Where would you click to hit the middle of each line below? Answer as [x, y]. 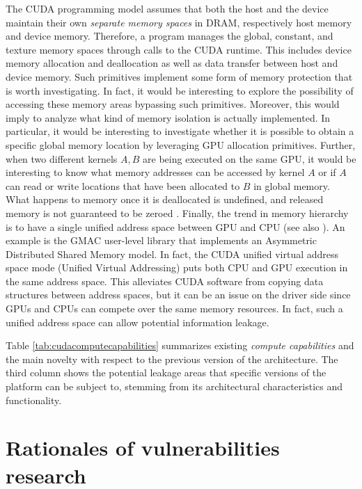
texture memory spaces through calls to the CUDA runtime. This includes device [179, 49]
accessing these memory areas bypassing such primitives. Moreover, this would [173, 104]
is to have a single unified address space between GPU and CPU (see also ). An [175, 226]
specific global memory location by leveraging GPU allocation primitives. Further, [181, 144]
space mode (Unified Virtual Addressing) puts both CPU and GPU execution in [177, 267]
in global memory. [292, 185]
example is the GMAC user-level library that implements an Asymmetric [161, 240]
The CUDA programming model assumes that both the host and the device [167, 8]
